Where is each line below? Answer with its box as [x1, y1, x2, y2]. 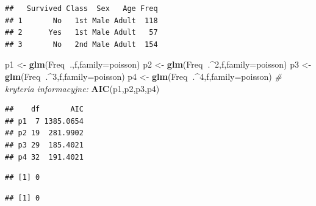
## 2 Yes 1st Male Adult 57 [5, 28, 158, 37]
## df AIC [5, 105, 84, 114]
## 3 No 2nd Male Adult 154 [5, 40, 158, 49]
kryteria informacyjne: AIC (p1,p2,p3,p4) [5, 82, 160, 94]
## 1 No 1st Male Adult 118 [5, 16, 158, 25]
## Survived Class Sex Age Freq [5, 4, 158, 13]
